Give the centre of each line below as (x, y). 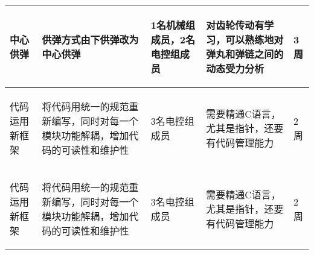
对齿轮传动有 (235, 25)
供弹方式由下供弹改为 (90, 39)
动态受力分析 (235, 68)
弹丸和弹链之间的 (245, 54)
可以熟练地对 (255, 39)
